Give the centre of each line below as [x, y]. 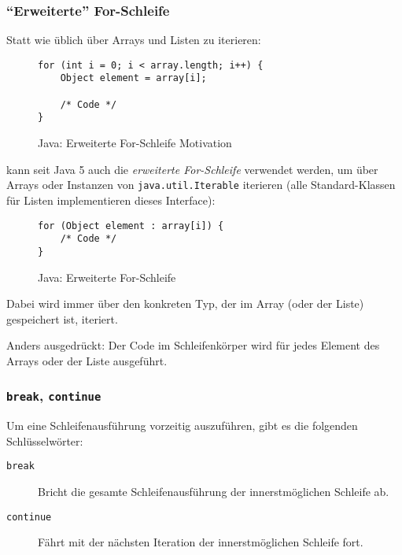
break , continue [54, 396]
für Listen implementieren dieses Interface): [111, 200]
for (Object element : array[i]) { [131, 226]
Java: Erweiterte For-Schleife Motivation [135, 143]
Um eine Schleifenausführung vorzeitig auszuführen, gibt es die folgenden [182, 425]
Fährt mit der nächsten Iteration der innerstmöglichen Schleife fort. [201, 542]
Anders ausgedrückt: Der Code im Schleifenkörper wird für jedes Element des [193, 345]
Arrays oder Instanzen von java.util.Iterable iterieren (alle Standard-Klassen [201, 185]
